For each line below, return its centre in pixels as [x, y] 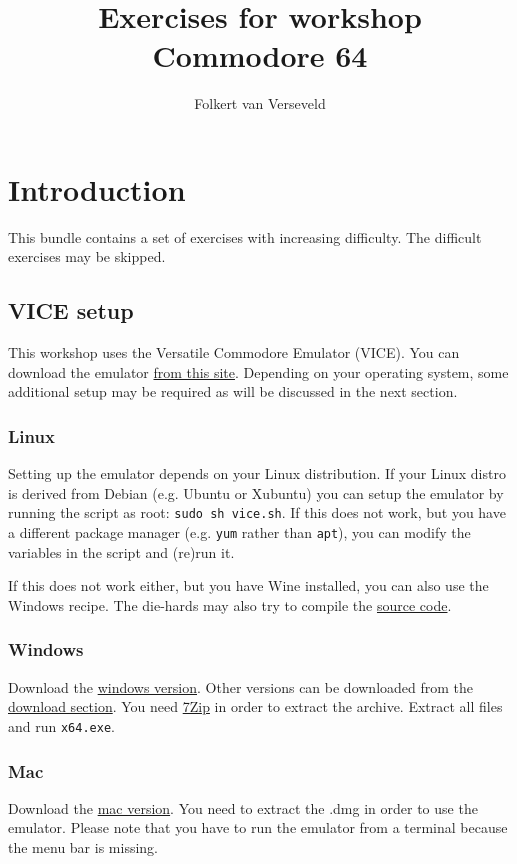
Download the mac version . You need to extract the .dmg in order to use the [243, 807]
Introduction [97, 188]
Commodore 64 [260, 55]
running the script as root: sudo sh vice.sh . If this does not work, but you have [257, 512]
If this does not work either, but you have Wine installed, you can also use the [248, 585]
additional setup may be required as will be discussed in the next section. [233, 391]
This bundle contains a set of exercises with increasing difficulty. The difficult [245, 236]
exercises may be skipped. [87, 256]
